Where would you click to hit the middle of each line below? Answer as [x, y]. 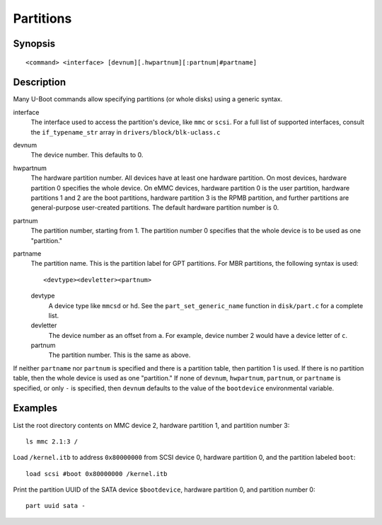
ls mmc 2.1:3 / [52, 441]
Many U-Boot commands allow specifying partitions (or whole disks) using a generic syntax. [148, 99]
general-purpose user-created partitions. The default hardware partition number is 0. [155, 208]
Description [40, 83]
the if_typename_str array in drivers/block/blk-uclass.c [126, 132]
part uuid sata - [56, 506]
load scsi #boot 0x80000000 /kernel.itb [97, 474]
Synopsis [34, 44]
